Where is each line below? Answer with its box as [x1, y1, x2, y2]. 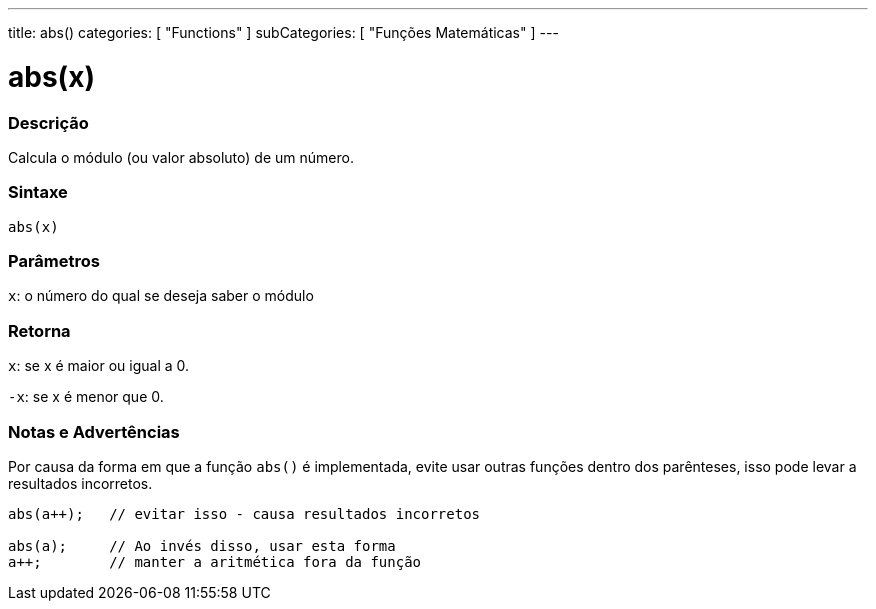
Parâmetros [8, 251, 100, 271]
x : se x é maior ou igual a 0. [8, 357, 190, 375]
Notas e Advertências [8, 421, 180, 442]
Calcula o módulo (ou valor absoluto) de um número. [8, 148, 354, 166]
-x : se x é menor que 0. [8, 388, 164, 406]
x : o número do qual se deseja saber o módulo [8, 287, 314, 305]
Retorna [8, 320, 71, 341]
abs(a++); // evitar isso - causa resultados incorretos [8, 505, 481, 522]
